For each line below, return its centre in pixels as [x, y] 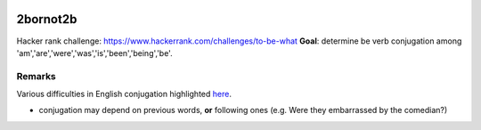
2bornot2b [47, 19]
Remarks [37, 76]
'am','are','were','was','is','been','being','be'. [94, 53]
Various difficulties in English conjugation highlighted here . [124, 94]
